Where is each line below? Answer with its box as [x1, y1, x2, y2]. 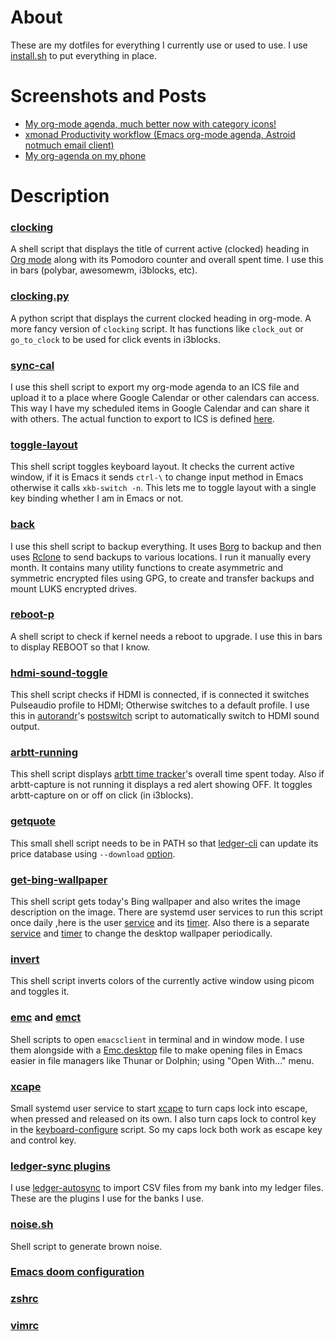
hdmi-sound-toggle [10, 666, 108, 680]
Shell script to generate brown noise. [10, 1240, 163, 1252]
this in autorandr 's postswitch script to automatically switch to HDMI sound [10, 710, 320, 722]
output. [10, 721, 40, 733]
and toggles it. [10, 986, 70, 998]
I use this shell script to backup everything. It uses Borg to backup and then [10, 540, 322, 552]
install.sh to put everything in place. [10, 49, 157, 61]
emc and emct [10, 1011, 82, 1025]
